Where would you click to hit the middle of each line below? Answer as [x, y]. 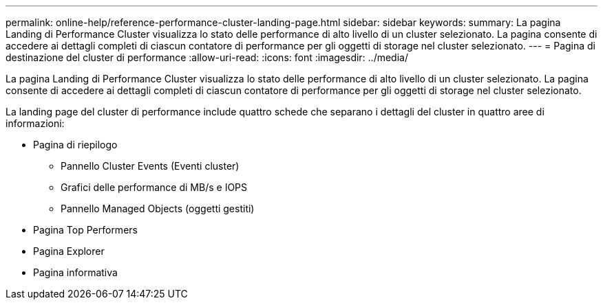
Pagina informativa [75, 272]
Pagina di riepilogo [75, 145]
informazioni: [35, 123]
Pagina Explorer [69, 251]
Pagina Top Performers [85, 230]
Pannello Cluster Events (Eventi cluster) [150, 166]
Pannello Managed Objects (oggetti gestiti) [158, 208]
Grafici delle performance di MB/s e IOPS [154, 187]
